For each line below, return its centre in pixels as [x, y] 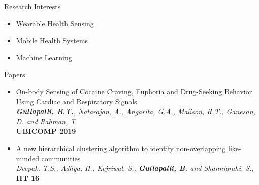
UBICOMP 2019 [46, 131]
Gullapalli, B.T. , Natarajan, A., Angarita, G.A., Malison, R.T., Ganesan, [136, 111]
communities [61, 158]
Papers [15, 74]
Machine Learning [44, 57]
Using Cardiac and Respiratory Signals [76, 101]
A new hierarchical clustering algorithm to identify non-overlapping [121, 148]
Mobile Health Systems [52, 40]
